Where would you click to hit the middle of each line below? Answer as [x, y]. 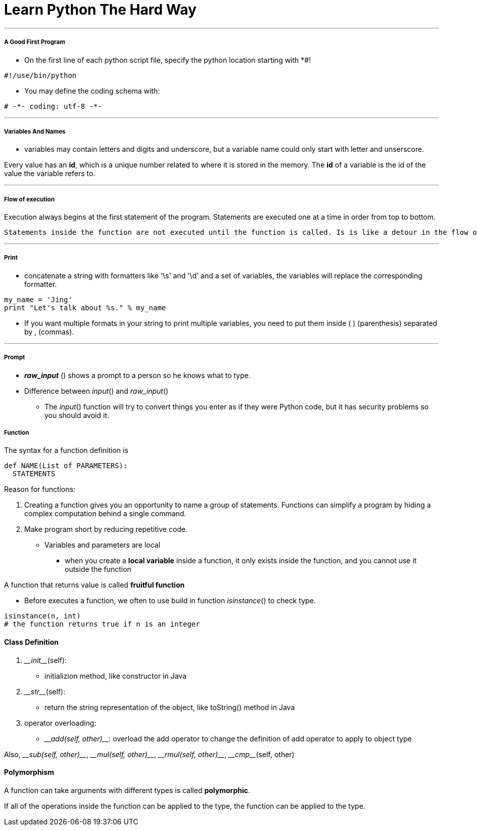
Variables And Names [35, 131]
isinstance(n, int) [42, 616]
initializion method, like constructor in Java [115, 676]
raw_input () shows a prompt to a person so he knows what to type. [137, 375]
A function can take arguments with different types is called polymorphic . [127, 790]
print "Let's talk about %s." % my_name [85, 307]
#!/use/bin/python [40, 75]
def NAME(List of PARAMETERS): [66, 466]
